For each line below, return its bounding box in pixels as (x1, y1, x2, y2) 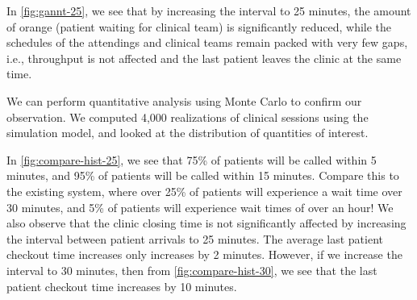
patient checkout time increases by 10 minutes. (6, 277, 237, 294)
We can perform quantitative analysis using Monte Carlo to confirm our (6, 92, 362, 109)
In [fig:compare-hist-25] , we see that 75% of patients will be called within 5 (6, 151, 377, 168)
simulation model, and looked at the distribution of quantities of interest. (6, 124, 369, 141)
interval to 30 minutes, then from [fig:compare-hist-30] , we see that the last (6, 261, 377, 278)
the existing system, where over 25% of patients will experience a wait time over (6, 182, 402, 199)
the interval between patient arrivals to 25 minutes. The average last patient (6, 230, 384, 247)
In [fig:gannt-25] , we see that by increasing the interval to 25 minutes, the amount (6, 2, 411, 19)
